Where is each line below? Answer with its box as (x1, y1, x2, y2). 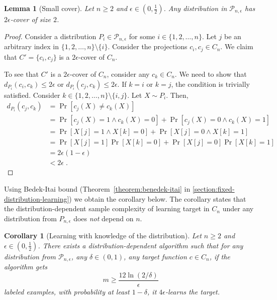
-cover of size (10, 14, 51, 24)
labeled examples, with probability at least (4, 286, 130, 296)
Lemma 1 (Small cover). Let (4, 3, 94, 13)
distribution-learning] (4, 193, 69, 204)
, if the (209, 251, 230, 261)
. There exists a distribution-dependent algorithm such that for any (38, 240, 243, 250)
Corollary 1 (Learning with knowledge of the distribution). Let (4, 230, 202, 241)
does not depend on (73, 213, 134, 223)
